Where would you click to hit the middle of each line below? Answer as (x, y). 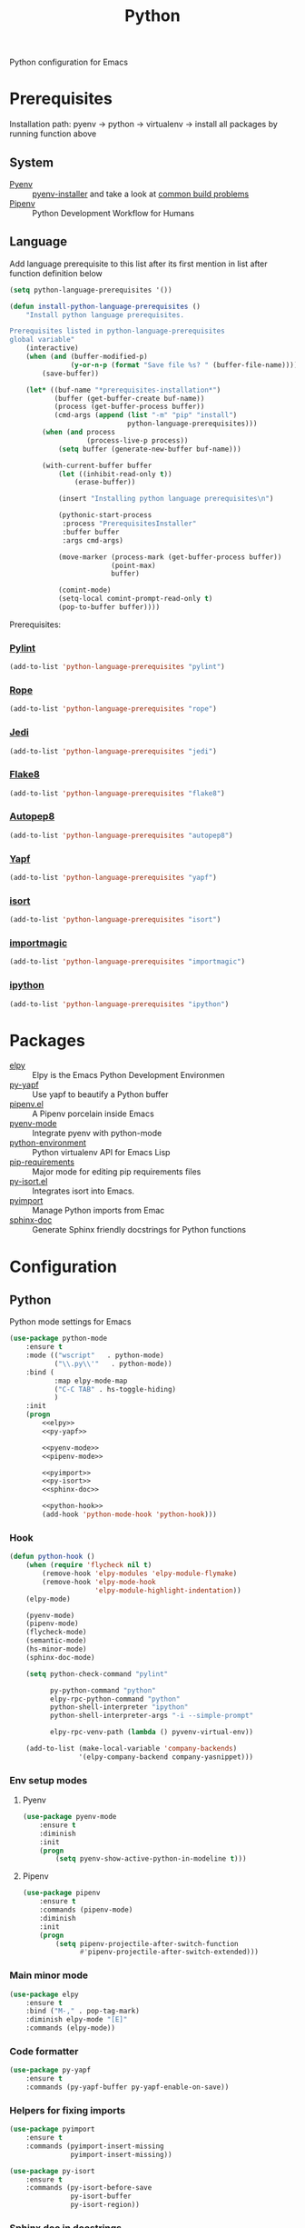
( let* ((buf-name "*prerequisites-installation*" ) (123, 390)
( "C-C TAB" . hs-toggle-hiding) (115, 1389)
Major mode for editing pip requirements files (117, 1172)
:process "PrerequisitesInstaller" (129, 524)
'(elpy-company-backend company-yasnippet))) (166, 1757)
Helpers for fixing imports (68, 2110)
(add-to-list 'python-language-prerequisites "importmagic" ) (128, 962)
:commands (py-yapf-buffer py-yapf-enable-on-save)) (128, 2087)
